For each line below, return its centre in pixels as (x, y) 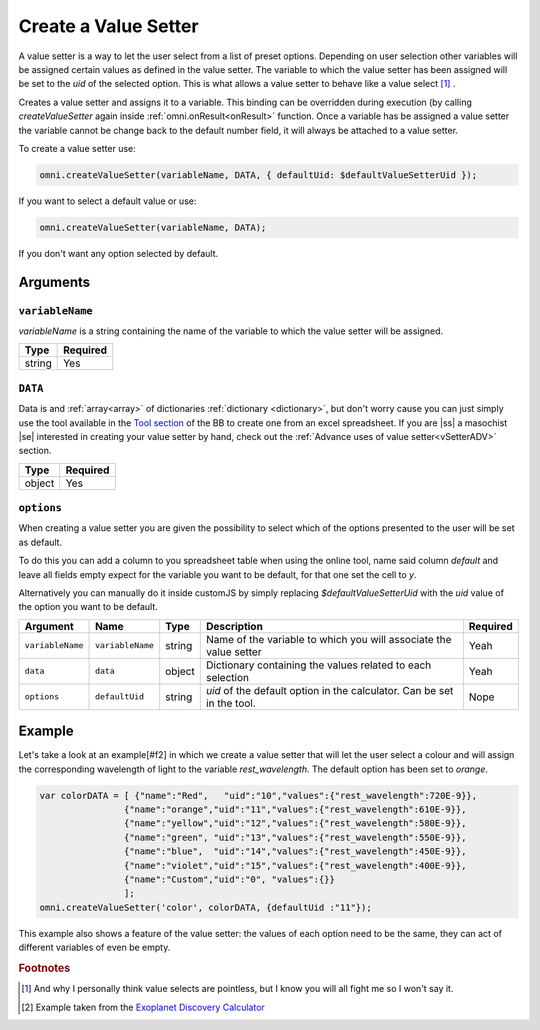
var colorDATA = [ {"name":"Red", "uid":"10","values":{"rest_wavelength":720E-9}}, (258, 795)
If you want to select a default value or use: (107, 201)
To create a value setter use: (77, 148)
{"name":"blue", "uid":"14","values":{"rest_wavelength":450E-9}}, (295, 851)
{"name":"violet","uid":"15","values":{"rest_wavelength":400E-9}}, (295, 865)
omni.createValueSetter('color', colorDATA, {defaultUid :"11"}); (205, 907)
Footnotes (44, 968)
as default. (40, 542)
